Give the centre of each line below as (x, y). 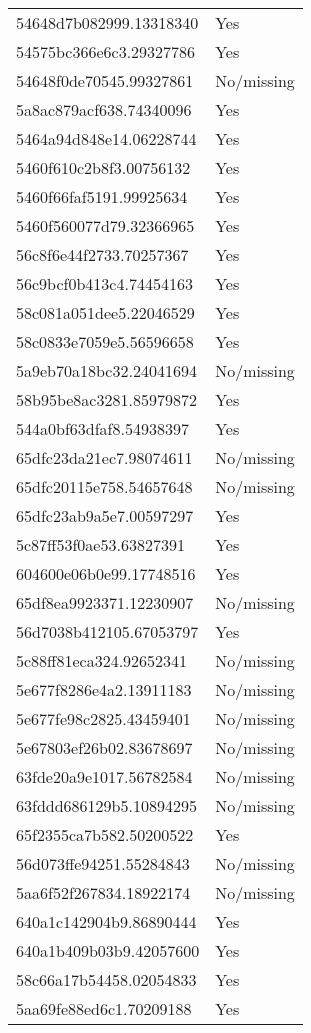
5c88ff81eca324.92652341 (102, 660)
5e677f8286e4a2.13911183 (104, 689)
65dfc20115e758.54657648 (104, 486)
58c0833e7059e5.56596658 (105, 341)
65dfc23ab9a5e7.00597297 (105, 515)
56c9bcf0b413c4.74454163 (104, 283)
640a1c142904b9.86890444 (106, 921)
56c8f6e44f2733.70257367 (102, 254)
